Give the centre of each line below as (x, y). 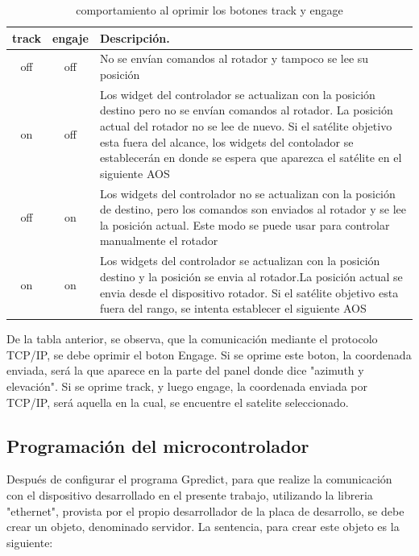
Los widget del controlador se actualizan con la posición (237, 94)
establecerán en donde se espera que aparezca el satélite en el (251, 158)
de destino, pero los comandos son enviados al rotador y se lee (253, 209)
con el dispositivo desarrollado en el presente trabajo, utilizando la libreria (190, 494)
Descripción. (135, 37)
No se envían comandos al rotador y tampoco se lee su (234, 58)
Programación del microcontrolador (158, 445)
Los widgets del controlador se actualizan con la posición (240, 261)
